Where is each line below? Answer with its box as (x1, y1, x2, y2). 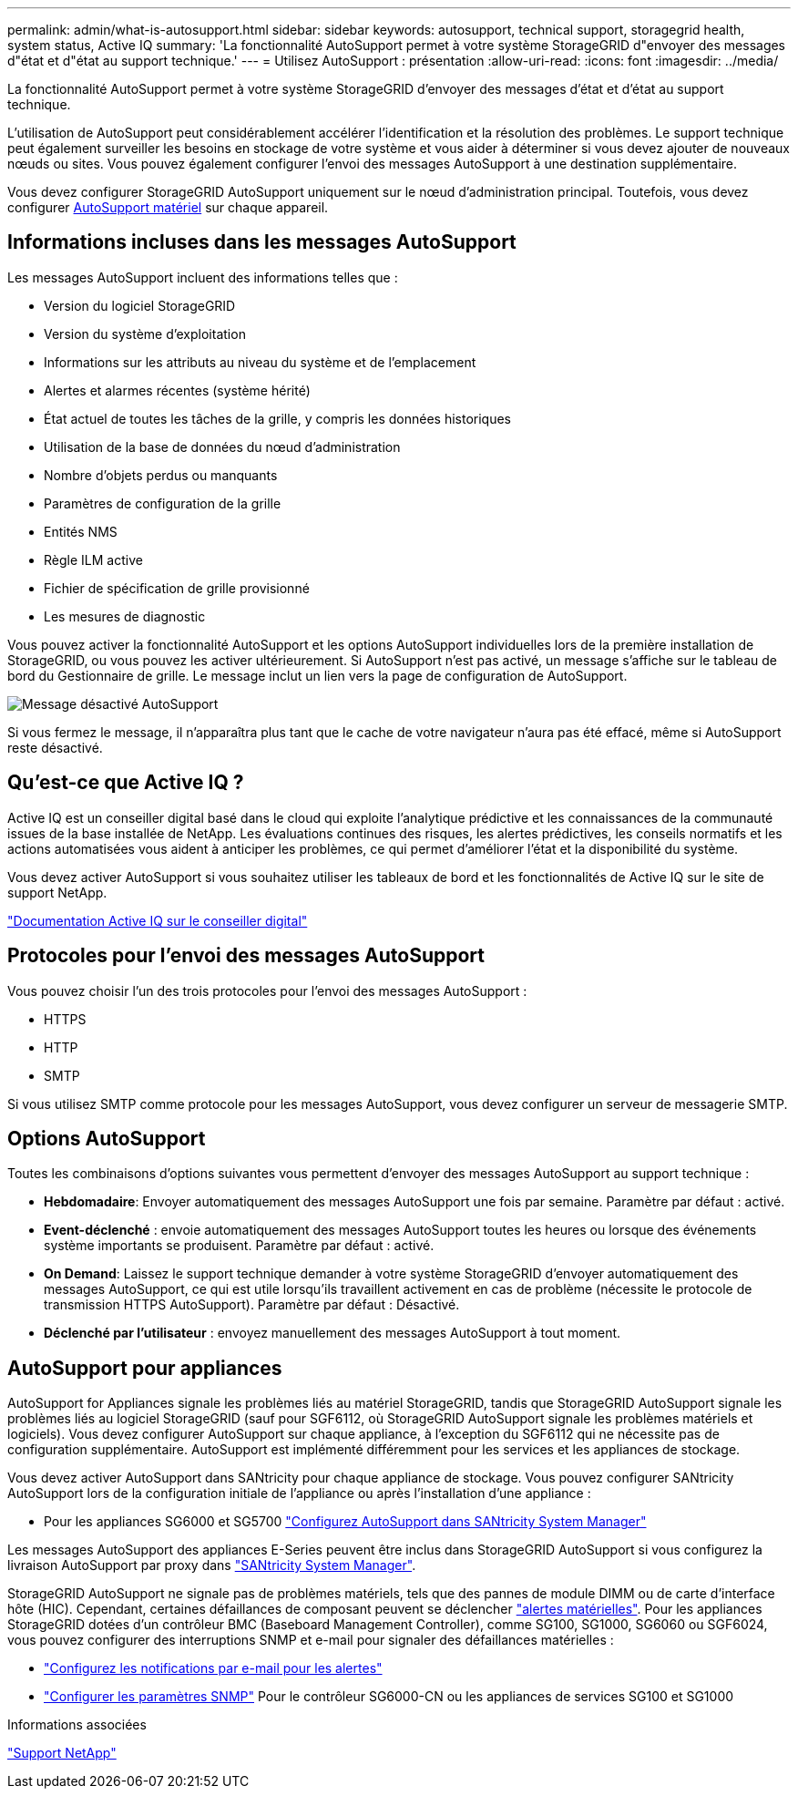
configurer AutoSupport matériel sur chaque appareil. (7, 200, 329, 215)
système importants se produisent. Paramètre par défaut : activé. (44, 1237, 435, 1254)
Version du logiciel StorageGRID (44, 297, 236, 313)
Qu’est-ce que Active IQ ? (7, 771, 244, 795)
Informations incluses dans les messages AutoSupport (7, 231, 517, 254)
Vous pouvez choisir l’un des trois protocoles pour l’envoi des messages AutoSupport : (7, 982, 527, 999)
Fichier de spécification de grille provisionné (44, 580, 310, 596)
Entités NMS (44, 523, 118, 539)
